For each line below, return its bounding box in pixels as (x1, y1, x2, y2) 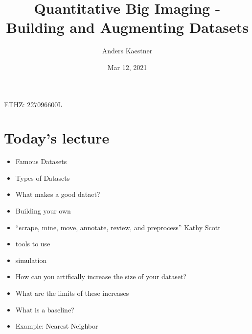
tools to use (15, 239, 50, 249)
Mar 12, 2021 (107, 62, 147, 72)
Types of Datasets (15, 172, 70, 183)
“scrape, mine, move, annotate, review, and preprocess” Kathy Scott (15, 222, 221, 232)
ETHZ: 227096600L (4, 99, 62, 109)
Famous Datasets (15, 156, 67, 167)
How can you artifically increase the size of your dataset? (15, 271, 186, 282)
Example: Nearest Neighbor (15, 321, 98, 331)
